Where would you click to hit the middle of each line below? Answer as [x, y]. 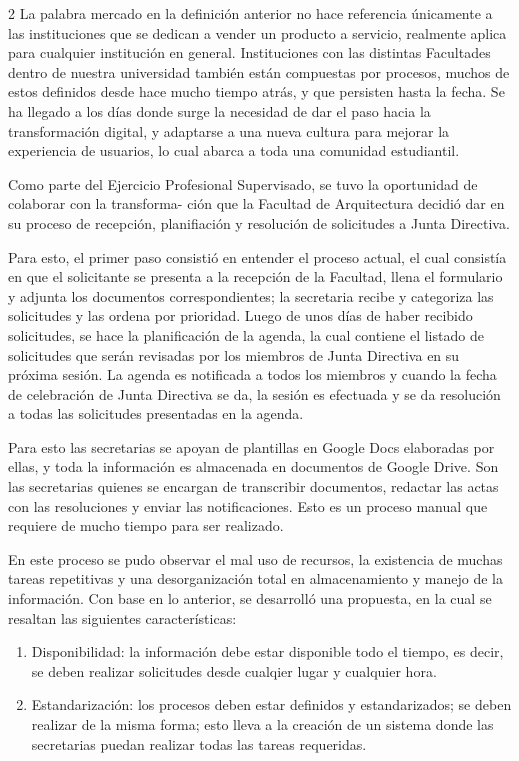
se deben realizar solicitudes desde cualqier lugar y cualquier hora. [234, 670]
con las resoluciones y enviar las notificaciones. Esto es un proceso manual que [248, 505]
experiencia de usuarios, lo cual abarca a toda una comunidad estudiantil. [234, 150]
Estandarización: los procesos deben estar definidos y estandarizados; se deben [271, 704]
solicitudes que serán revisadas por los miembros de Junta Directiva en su [234, 354]
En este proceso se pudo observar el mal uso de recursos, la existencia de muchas [255, 558]
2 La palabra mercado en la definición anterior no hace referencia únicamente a [250, 13]
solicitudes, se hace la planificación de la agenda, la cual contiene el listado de [246, 334]
